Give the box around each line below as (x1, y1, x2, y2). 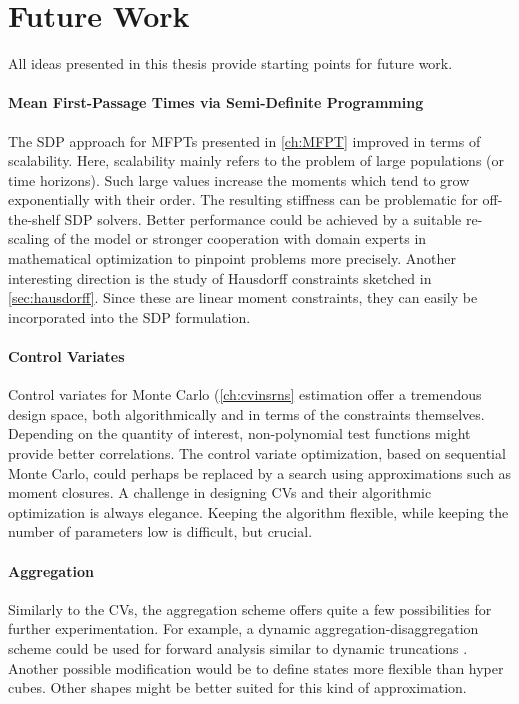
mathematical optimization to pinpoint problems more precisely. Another (8, 248, 456, 269)
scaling (8, 228, 50, 249)
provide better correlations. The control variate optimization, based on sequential (8, 443, 506, 464)
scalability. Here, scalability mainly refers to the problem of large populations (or (8, 150, 505, 171)
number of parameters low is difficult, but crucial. (8, 521, 313, 542)
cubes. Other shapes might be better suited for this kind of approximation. (8, 677, 467, 698)
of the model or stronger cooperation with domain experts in (53, 228, 427, 249)
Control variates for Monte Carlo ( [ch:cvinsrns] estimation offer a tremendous (8, 384, 482, 405)
